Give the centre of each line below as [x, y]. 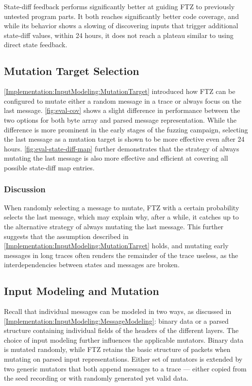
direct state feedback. [36, 45]
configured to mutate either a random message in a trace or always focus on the [123, 101]
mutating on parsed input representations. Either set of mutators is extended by [123, 359]
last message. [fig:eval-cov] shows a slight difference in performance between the [122, 110]
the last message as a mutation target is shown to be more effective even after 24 [124, 139]
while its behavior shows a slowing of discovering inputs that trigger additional [121, 26]
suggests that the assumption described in [66, 236]
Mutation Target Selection [72, 71]
